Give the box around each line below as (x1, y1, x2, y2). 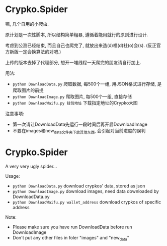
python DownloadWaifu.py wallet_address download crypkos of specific (12, 199, 161, 205)
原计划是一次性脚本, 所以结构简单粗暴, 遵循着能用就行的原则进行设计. (5, 31, 148, 37)
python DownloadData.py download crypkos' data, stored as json (12, 183, 145, 189)
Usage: (5, 173, 20, 179)
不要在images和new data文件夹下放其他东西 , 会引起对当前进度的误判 (12, 127, 146, 135)
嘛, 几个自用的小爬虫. (5, 21, 49, 27)
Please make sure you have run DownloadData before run (12, 224, 132, 230)
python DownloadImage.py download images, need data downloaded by (12, 188, 159, 194)
